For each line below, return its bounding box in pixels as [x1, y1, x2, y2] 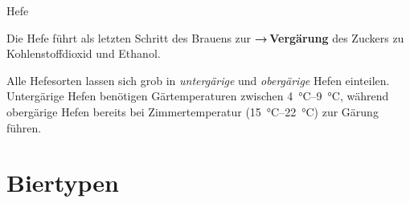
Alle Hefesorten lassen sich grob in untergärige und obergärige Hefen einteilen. [6, 71, 390, 88]
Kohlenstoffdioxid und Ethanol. [6, 45, 161, 62]
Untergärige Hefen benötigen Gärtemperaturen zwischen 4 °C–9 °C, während [6, 87, 389, 104]
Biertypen [6, 166, 119, 199]
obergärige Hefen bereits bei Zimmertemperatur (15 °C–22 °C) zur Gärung [6, 103, 379, 120]
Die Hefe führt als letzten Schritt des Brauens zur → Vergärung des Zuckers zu [6, 29, 404, 46]
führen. [6, 119, 42, 136]
